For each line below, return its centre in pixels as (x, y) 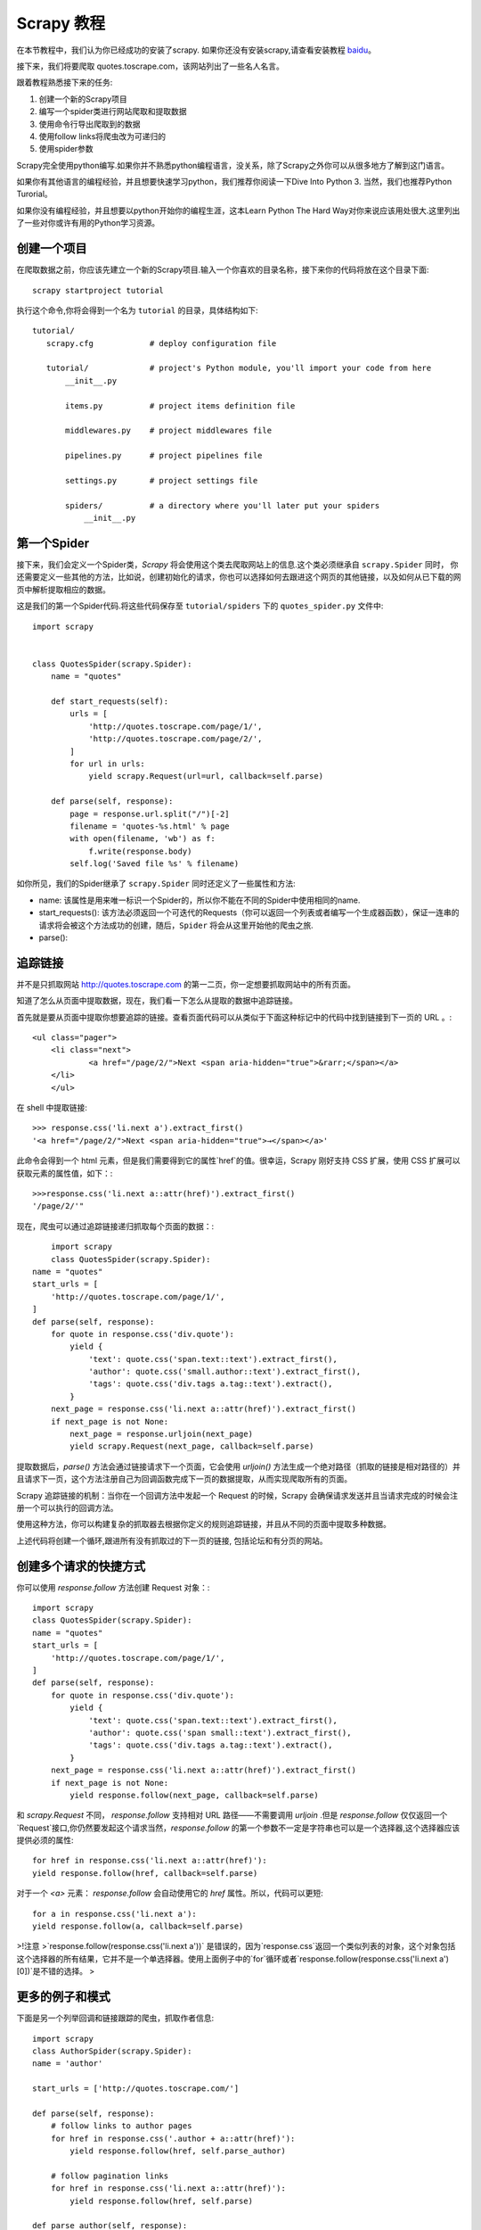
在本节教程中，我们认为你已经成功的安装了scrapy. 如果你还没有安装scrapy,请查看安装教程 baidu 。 (196, 50)
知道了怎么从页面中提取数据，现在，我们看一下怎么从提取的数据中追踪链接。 (157, 1001)
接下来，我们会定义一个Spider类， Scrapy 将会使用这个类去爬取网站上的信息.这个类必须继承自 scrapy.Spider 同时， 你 (237, 565)
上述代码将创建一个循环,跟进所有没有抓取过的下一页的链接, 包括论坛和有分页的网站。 (172, 1540)
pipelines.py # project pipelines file (164, 456)
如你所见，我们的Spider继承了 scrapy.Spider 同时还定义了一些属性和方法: (156, 884)
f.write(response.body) (140, 851)
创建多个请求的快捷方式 (81, 1566)
